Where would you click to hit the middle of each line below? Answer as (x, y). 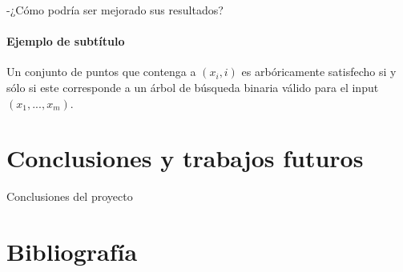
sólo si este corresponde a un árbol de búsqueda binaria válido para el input (193, 87)
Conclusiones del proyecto (70, 196)
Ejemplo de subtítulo (66, 41)
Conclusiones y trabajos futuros (185, 158)
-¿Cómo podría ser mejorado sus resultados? (115, 10)
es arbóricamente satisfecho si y (319, 72)
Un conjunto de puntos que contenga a (101, 72)
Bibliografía (72, 252)
